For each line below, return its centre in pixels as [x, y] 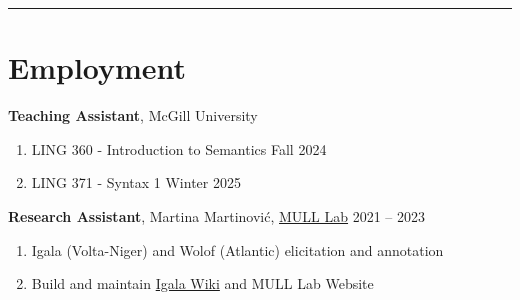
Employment [97, 67]
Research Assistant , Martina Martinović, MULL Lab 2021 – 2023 [217, 215]
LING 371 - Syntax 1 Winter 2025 [136, 182]
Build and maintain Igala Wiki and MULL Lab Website [202, 283]
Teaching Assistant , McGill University [133, 115]
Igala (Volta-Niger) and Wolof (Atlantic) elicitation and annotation [237, 249]
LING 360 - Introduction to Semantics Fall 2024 [179, 148]
